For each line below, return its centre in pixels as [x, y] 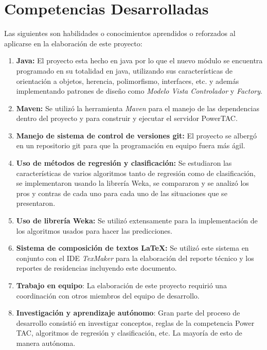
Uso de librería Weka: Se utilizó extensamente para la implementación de [137, 221]
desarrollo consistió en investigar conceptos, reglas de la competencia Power [135, 322]
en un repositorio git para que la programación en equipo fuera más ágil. [131, 145]
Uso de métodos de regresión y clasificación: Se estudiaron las [124, 163]
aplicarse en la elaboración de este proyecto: [73, 43]
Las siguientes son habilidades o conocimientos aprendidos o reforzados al [120, 33]
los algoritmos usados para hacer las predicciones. [94, 230]
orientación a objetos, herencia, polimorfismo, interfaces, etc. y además [128, 81]
